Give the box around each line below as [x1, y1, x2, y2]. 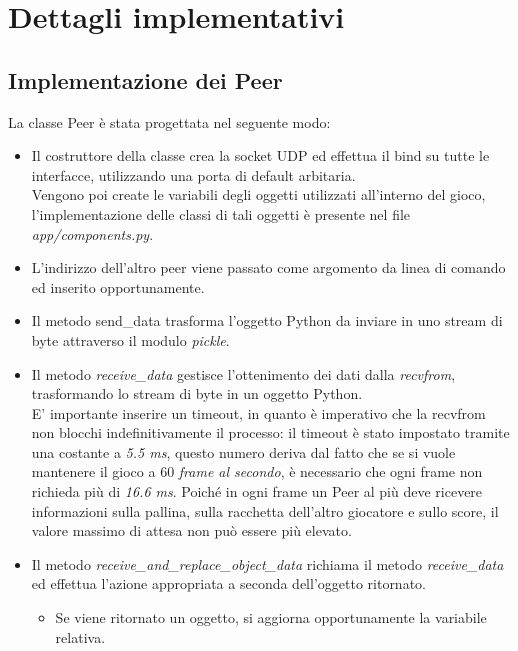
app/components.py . [31, 223, 154, 244]
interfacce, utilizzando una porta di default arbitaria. [31, 164, 356, 185]
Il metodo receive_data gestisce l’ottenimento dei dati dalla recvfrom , [31, 363, 456, 384]
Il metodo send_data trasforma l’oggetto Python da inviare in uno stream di [31, 310, 503, 331]
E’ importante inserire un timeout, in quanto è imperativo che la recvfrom [31, 402, 486, 423]
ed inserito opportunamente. [31, 276, 205, 297]
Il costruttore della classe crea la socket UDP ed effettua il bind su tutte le [31, 145, 490, 166]
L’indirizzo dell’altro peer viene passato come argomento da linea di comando [31, 257, 506, 278]
